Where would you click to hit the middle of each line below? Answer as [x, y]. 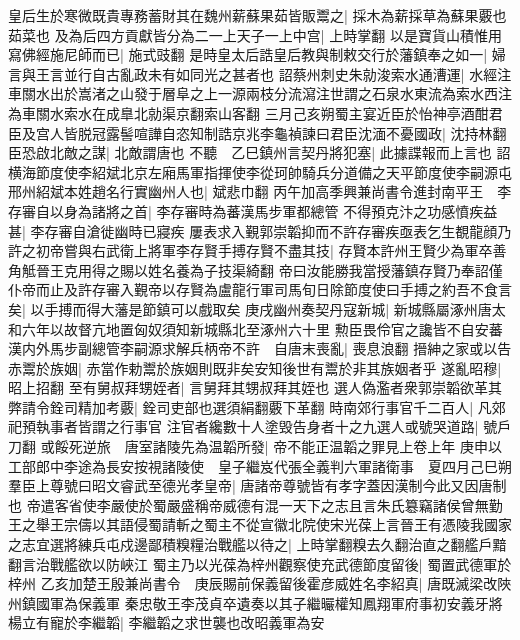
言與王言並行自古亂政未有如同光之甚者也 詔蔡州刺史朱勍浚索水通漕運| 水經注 [260, 73]
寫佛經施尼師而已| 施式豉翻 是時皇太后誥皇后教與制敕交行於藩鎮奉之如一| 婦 [257, 54]
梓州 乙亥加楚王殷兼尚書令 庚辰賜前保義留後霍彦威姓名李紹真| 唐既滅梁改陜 [260, 583]
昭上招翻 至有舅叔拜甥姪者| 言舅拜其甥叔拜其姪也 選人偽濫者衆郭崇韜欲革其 [255, 387]
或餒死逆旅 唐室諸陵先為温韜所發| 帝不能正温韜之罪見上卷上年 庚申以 [271, 446]
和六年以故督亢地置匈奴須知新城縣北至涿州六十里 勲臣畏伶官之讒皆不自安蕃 [255, 328]
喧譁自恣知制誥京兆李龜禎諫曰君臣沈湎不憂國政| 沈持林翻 [320, 132]
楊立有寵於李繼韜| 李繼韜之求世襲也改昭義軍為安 [166, 622]
